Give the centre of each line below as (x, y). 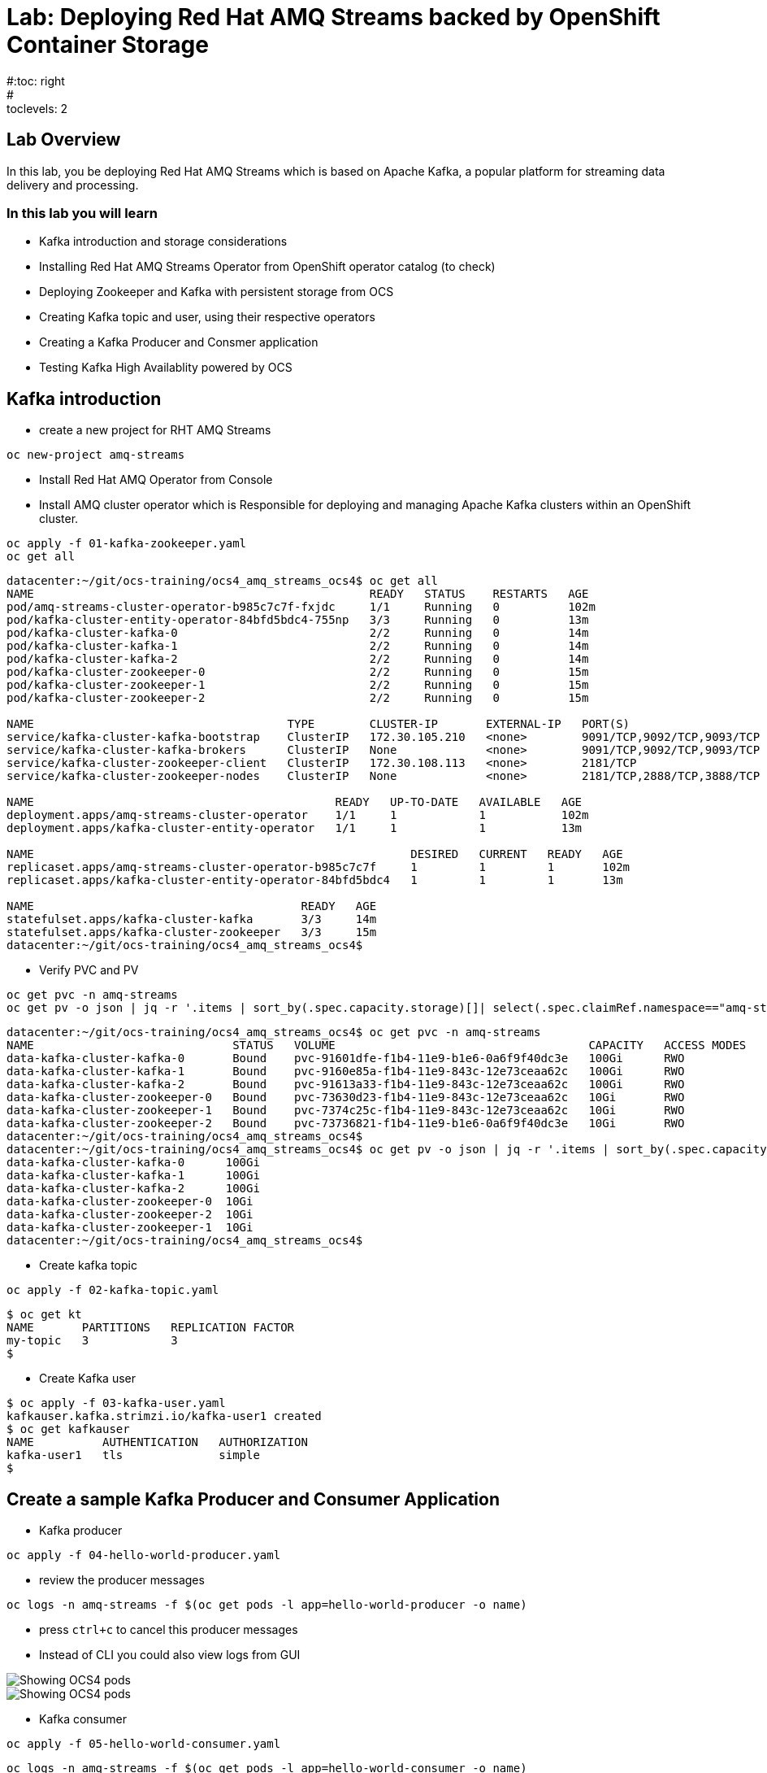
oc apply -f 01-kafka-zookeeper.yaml (127, 544)
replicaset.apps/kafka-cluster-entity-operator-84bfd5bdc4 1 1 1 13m (315, 880)
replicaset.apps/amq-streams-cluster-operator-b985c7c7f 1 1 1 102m (318, 867)
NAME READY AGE (192, 906)
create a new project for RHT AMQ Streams (155, 430)
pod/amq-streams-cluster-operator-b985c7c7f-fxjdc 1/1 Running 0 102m (301, 607)
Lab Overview (64, 140)
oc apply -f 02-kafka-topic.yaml (113, 1290)
